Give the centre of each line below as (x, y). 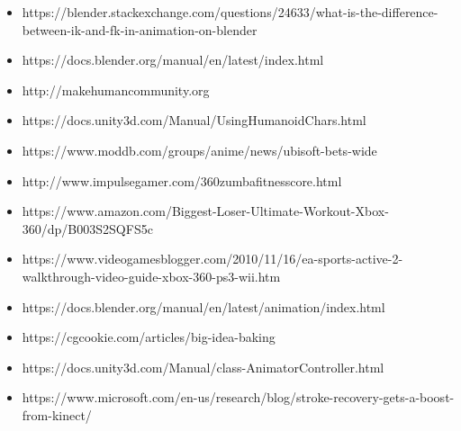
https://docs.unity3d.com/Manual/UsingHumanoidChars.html (194, 120)
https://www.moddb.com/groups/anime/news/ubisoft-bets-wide (199, 150)
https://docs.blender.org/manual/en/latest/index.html (173, 60)
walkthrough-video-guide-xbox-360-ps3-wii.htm (151, 276)
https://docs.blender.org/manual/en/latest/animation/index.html (203, 306)
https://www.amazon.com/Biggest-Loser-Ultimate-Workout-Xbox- (205, 211)
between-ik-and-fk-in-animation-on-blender (140, 29)
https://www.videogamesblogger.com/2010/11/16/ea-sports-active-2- (212, 259)
